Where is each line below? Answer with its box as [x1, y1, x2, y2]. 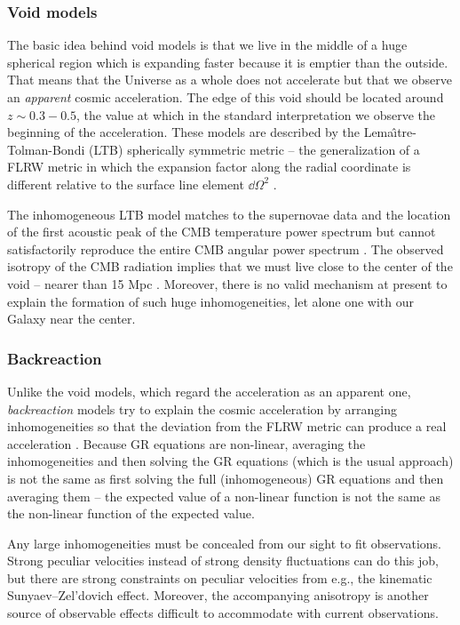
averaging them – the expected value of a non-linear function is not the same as [7, 486, 440, 505]
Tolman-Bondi [7, 140, 85, 158]
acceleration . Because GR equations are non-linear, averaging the [7, 434, 366, 453]
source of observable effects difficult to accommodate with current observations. [7, 604, 439, 622]
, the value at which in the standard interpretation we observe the [76, 105, 435, 124]
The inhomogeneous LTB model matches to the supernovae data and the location [7, 204, 451, 223]
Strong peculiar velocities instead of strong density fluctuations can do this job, [7, 551, 439, 570]
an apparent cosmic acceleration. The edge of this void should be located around [7, 88, 444, 106]
